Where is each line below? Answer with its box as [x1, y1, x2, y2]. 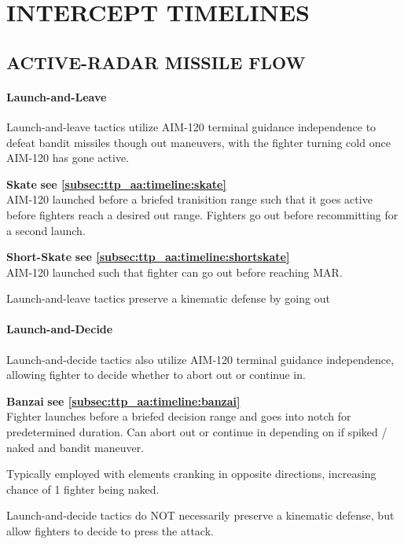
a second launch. [6, 222, 86, 238]
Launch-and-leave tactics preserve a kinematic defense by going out [6, 290, 330, 307]
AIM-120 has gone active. [6, 149, 130, 166]
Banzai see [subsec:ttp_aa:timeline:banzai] [6, 392, 241, 409]
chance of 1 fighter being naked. [6, 480, 160, 497]
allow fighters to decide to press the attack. [6, 523, 214, 539]
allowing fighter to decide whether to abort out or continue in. [6, 366, 306, 383]
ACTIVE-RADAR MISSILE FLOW [6, 50, 306, 74]
